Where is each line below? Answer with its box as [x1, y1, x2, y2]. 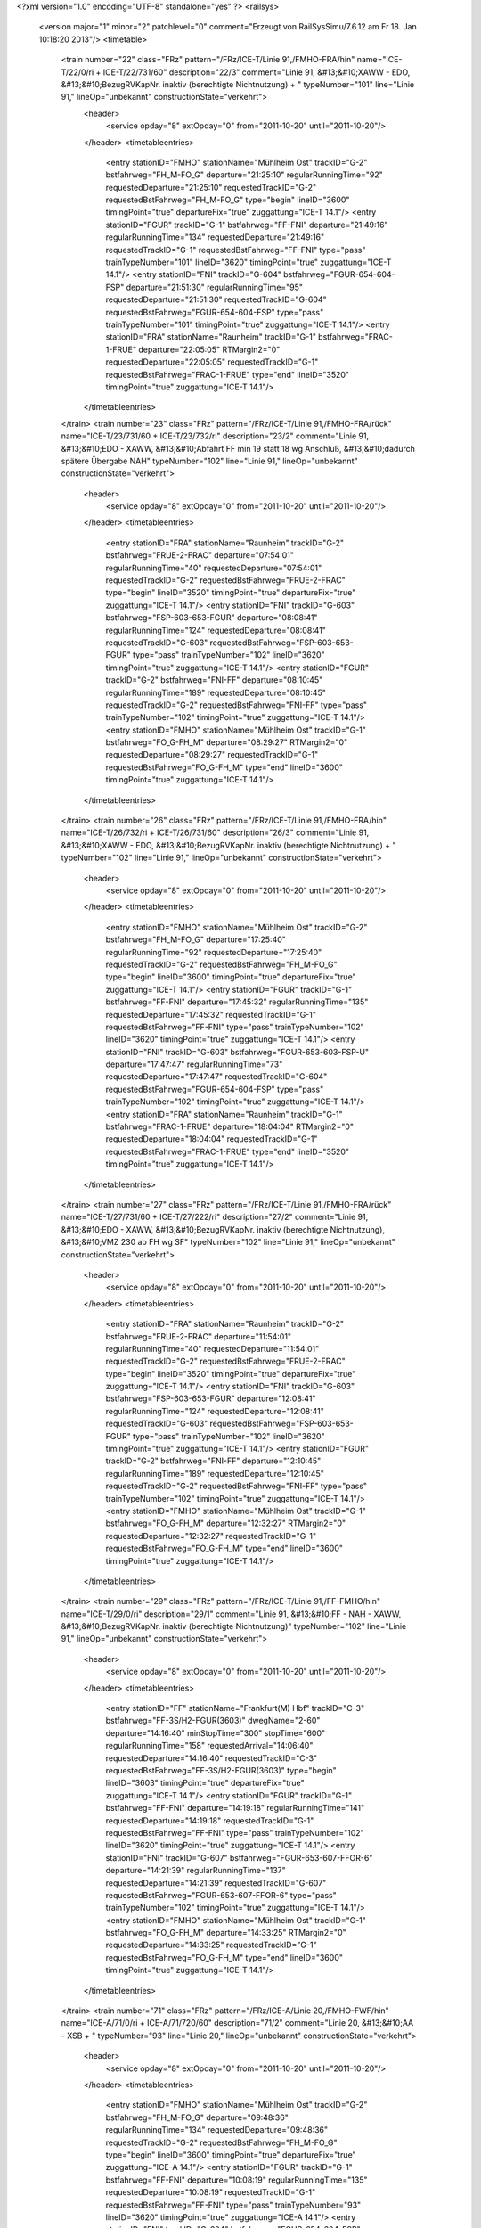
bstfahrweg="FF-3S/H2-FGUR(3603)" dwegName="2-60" [105, 1716, 321, 1726]
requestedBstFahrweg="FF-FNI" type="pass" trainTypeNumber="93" [105, 2199, 362, 2210]
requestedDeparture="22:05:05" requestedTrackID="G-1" [105, 356, 319, 367]
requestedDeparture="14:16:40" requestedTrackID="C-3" [105, 1752, 318, 1764]
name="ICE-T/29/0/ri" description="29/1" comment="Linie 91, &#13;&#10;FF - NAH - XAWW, [61, 1609, 402, 1619]
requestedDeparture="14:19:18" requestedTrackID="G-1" [105, 1814, 314, 1826]
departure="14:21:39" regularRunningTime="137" [105, 1865, 287, 1876]
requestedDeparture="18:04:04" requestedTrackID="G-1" [105, 1134, 318, 1144]
